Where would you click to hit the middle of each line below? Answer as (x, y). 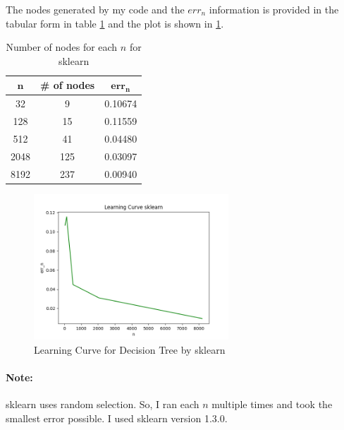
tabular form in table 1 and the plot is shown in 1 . (115, 23)
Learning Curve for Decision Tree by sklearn (130, 349)
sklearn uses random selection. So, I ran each (103, 404)
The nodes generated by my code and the (95, 9)
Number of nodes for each (62, 47)
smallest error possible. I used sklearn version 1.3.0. (117, 418)
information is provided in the (274, 9)
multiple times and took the (272, 404)
